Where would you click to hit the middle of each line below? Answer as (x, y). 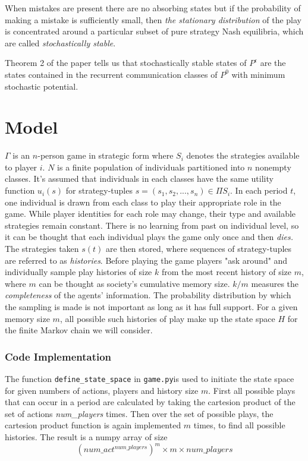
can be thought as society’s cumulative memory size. (134, 283)
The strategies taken (42, 249)
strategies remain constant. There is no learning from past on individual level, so (152, 225)
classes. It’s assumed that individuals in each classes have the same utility (139, 179)
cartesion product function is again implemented (93, 425)
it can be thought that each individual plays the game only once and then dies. (149, 237)
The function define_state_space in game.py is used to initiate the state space (150, 378)
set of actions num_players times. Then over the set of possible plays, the (139, 413)
